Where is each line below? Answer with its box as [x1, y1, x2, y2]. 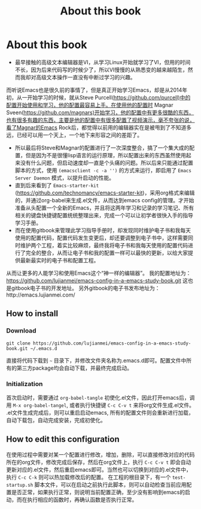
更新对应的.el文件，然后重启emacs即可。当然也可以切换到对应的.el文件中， [6, 466, 191, 473]
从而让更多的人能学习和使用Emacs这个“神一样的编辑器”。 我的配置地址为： [6, 269, 191, 277]
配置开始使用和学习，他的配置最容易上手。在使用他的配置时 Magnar [6, 101, 173, 109]
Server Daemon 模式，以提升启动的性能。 [14, 174, 115, 181]
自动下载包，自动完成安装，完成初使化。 [6, 416, 106, 424]
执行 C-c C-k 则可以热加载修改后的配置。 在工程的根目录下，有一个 [6, 473, 171, 481]
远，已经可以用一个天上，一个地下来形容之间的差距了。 [6, 131, 142, 139]
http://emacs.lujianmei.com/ [6, 291, 75, 298]
